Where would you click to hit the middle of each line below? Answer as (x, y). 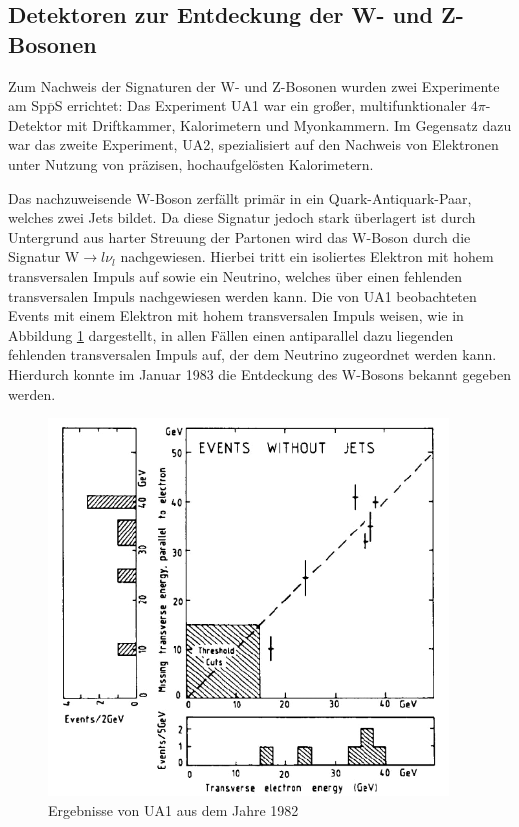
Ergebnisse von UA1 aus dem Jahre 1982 (173, 809)
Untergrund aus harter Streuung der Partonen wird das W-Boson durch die (239, 236)
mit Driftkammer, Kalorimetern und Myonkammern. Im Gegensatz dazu (289, 124)
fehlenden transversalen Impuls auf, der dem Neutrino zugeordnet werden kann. (252, 354)
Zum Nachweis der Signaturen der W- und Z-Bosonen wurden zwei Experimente (254, 85)
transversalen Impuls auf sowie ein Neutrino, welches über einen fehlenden (235, 275)
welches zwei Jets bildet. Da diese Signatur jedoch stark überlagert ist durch (242, 217)
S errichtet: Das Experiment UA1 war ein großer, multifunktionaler (260, 105)
